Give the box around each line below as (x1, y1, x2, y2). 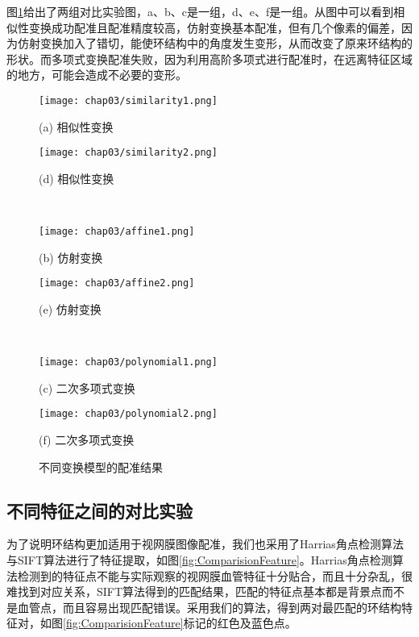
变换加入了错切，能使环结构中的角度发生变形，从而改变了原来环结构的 (39, 35, 413, 52)
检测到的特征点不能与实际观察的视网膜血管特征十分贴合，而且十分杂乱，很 (17, 567, 413, 584)
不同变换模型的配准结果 (39, 458, 163, 475)
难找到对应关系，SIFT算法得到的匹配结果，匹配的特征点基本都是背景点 (6, 583, 383, 600)
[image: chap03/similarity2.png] (39, 147, 218, 159)
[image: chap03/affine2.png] (39, 277, 195, 289)
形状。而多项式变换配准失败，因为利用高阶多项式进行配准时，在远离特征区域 (6, 50, 413, 67)
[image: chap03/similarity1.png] (39, 94, 218, 106)
